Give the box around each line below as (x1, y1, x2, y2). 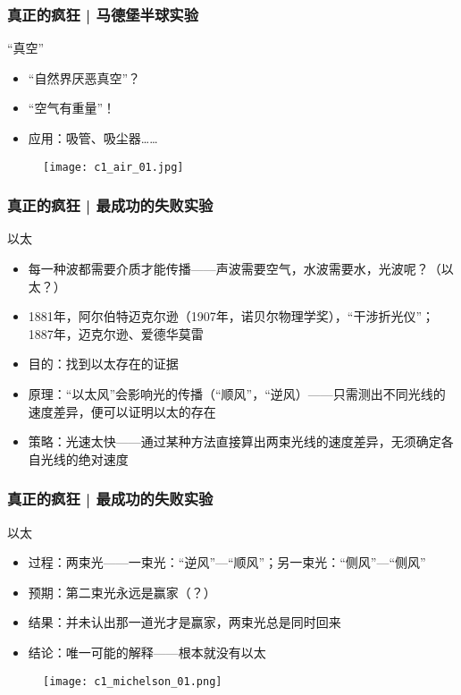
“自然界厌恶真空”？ (28, 68, 141, 87)
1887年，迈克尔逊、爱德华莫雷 (28, 324, 204, 343)
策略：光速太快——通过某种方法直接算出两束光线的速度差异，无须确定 (28, 432, 441, 451)
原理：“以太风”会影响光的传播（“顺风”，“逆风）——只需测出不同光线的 (28, 385, 446, 403)
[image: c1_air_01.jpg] (43, 160, 184, 174)
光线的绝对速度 (40, 449, 129, 468)
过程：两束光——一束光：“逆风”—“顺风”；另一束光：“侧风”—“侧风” (28, 553, 426, 572)
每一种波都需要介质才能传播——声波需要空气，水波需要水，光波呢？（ (28, 259, 441, 278)
